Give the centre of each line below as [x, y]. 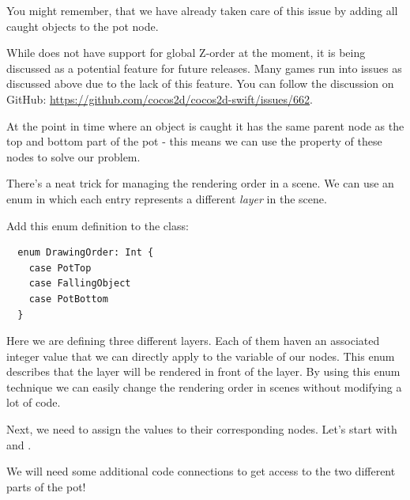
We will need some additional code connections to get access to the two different [201, 471]
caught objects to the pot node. [83, 26]
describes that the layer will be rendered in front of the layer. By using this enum [203, 371]
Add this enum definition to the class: [98, 225]
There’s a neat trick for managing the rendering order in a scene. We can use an [200, 183]
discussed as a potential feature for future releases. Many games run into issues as [204, 68]
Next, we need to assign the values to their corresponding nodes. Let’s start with [202, 429]
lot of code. [34, 402]
